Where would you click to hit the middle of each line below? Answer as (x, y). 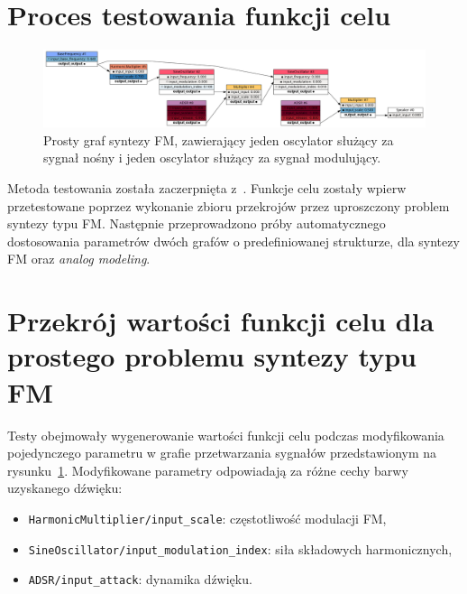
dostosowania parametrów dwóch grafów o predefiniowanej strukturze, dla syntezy (233, 241)
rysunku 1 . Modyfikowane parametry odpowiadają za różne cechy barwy (208, 470)
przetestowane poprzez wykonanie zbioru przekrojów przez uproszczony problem (229, 205)
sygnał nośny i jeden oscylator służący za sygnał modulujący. (212, 158)
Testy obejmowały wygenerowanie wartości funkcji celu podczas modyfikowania (226, 435)
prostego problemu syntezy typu (212, 356)
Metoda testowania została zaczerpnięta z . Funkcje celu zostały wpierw (207, 188)
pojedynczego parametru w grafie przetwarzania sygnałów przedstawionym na (222, 453)
